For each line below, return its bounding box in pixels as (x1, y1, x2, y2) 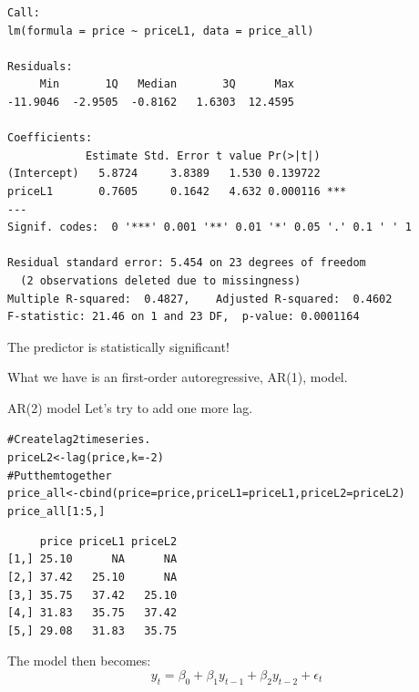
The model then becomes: (7, 651, 151, 670)
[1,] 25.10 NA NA (7, 553, 178, 566)
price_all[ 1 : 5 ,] (7, 505, 106, 519)
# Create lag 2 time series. (7, 433, 151, 447)
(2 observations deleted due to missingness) (20, 274, 301, 287)
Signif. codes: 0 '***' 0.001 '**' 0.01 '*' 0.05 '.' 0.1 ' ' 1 (7, 221, 412, 234)
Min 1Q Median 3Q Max (39, 77, 294, 91)
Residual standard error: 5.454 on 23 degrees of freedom (7, 256, 366, 270)
